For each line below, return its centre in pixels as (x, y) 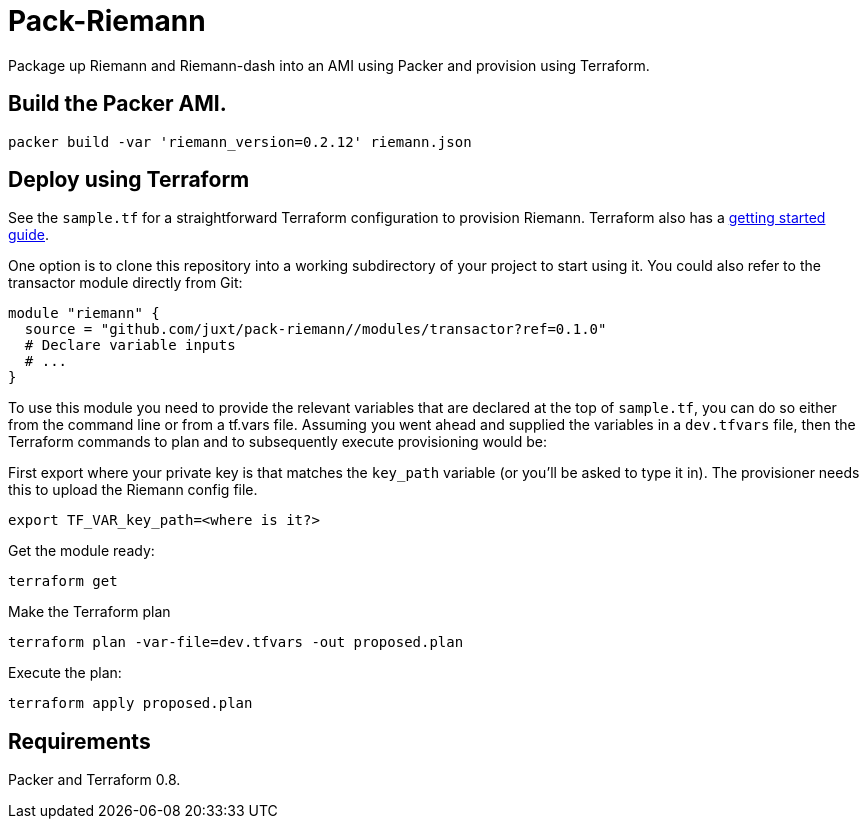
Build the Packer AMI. (117, 104)
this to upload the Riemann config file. (133, 490)
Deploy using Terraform (129, 180)
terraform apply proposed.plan (130, 703)
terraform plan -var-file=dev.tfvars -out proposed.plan (236, 642)
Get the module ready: (81, 551)
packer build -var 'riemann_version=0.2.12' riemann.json (240, 141)
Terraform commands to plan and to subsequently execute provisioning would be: (278, 442)
